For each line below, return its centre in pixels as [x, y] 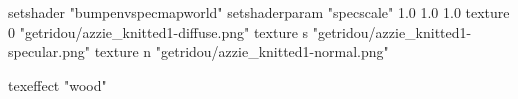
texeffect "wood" [57, 84]
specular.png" [49, 51]
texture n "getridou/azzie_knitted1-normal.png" [241, 51]
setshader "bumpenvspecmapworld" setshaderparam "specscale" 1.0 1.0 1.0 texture [259, 12]
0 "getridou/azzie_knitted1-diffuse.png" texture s [158, 31]
